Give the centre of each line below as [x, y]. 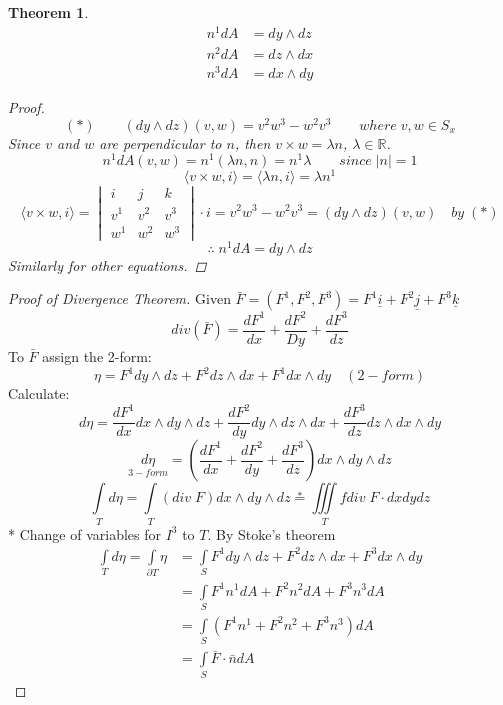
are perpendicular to [160, 142]
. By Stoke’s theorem [271, 533]
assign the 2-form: [97, 356]
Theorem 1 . [48, 12]
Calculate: [39, 393]
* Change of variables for [84, 533]
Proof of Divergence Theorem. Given [119, 298]
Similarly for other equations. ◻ [107, 264]
